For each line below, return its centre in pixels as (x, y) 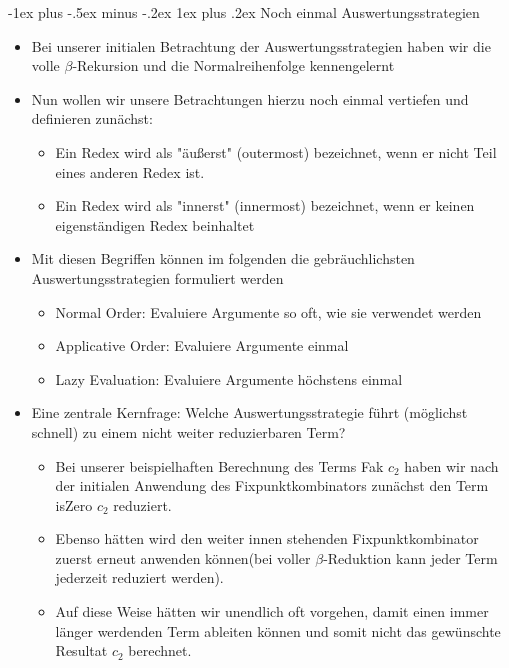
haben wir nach (451, 465)
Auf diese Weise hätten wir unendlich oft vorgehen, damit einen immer (272, 611)
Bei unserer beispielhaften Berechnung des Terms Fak (219, 465)
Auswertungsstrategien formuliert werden (157, 277)
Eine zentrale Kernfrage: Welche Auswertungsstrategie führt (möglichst (249, 412)
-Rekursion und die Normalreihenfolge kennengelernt (233, 65)
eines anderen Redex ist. (130, 171)
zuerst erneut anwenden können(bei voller (183, 557)
